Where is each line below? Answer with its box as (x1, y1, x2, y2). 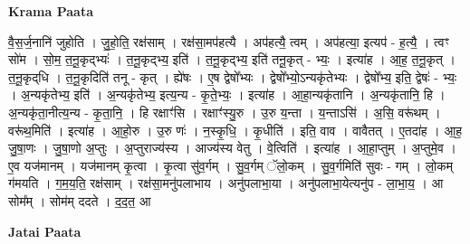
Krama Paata (8, 2, 93, 20)
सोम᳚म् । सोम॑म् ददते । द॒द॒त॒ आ (8, 191, 151, 210)
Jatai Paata (8, 221, 82, 240)
